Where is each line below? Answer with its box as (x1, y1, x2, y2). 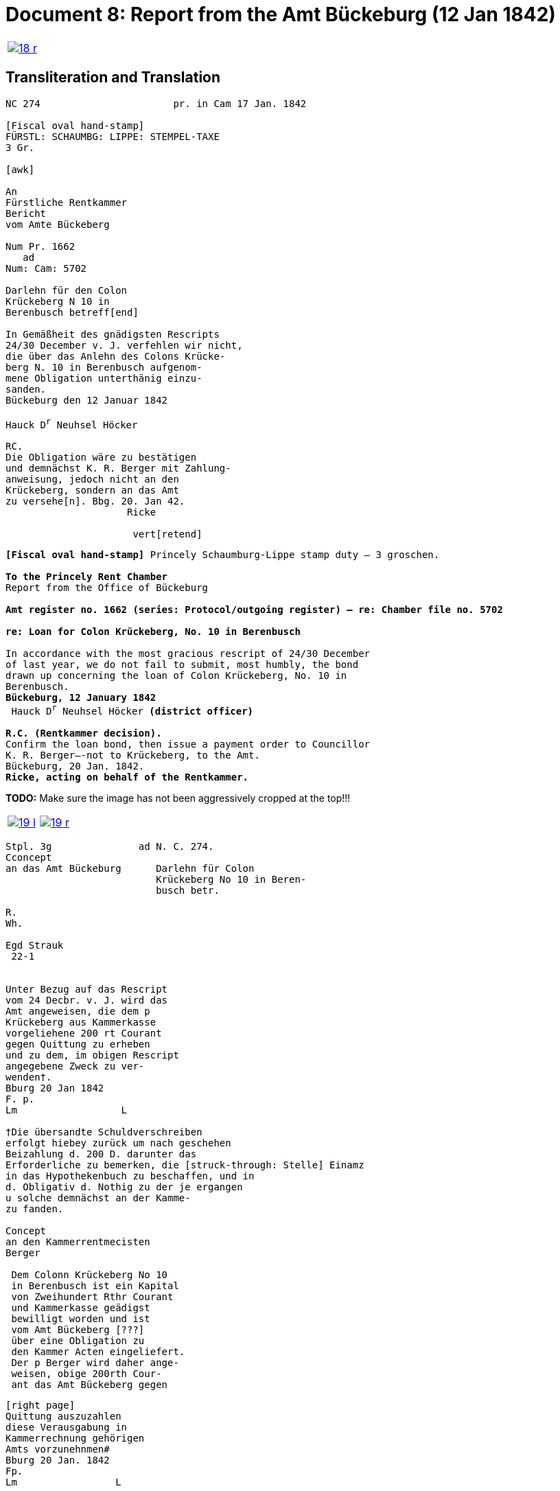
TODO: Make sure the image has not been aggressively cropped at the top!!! (5, 791, 351, 804)
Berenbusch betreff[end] (5, 306, 139, 318)
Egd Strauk (5, 939, 64, 951)
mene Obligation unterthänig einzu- (5, 372, 202, 384)
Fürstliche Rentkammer (5, 196, 128, 208)
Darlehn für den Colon (5, 284, 128, 296)
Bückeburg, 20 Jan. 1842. (5, 760, 145, 772)
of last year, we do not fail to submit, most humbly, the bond (5, 659, 359, 671)
